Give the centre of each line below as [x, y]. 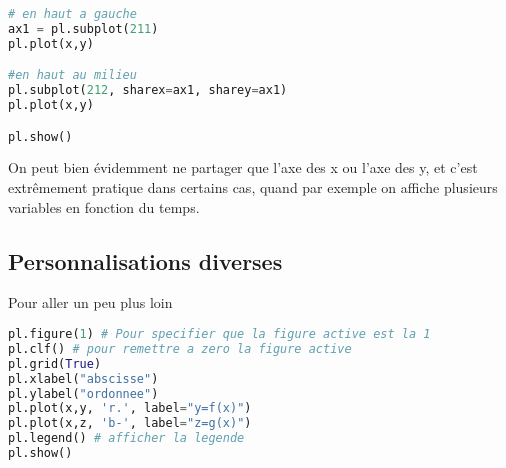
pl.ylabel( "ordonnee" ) [83, 393]
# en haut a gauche [72, 14]
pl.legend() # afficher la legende [126, 438]
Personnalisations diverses [145, 260]
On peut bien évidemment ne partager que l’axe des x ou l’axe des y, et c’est [243, 167]
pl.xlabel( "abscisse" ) [83, 378]
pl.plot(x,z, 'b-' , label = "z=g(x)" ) [130, 423]
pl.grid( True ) [55, 363]
